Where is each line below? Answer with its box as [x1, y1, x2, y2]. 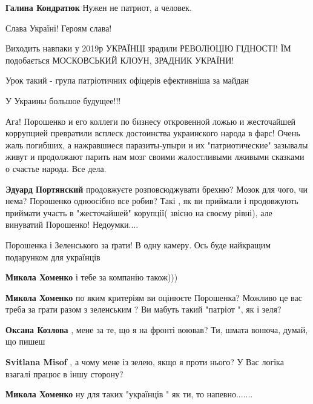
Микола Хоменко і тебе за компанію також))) [5, 271, 178, 283]
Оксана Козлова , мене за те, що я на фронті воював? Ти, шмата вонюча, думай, [5, 323, 308, 336]
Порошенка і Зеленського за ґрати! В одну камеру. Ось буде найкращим [5, 238, 271, 251]
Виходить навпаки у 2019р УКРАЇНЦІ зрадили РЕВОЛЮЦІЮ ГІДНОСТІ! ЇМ [5, 42, 291, 55]
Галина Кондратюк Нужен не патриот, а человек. [5, 1, 192, 13]
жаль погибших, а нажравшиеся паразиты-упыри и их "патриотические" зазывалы [5, 138, 308, 151]
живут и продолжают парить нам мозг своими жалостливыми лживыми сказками [5, 150, 305, 163]
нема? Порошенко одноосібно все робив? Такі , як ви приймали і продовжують [5, 194, 298, 207]
